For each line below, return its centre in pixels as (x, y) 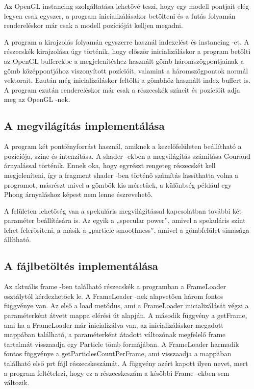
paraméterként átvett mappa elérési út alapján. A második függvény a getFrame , (126, 315)
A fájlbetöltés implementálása (81, 266)
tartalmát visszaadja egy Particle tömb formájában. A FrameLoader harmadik (122, 344)
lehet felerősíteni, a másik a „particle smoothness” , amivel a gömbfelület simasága (127, 230)
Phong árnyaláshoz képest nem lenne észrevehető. (78, 194)
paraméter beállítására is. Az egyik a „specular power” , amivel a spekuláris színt (125, 220)
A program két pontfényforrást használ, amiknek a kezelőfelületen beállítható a (123, 146)
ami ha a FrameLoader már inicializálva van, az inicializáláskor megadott (114, 325)
